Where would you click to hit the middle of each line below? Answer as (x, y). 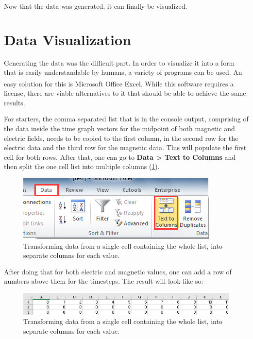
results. (15, 102)
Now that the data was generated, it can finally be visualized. (96, 6)
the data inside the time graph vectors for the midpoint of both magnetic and (119, 128)
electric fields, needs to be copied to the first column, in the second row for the (121, 138)
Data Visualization (68, 39)
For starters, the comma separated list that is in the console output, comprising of (126, 119)
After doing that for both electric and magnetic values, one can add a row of (118, 271)
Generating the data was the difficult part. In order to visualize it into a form (119, 62)
